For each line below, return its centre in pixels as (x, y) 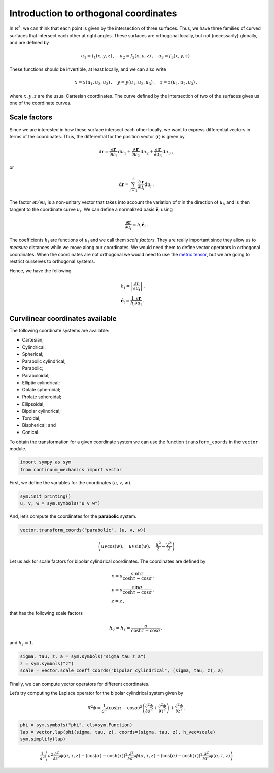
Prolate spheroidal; (42, 397)
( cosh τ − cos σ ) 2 (124, 708)
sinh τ (138, 574)
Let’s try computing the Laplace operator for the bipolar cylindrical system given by (96, 693)
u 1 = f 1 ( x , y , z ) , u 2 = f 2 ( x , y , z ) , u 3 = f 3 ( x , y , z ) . (136, 56)
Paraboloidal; (36, 376)
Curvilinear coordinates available (63, 318)
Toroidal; (31, 418)
